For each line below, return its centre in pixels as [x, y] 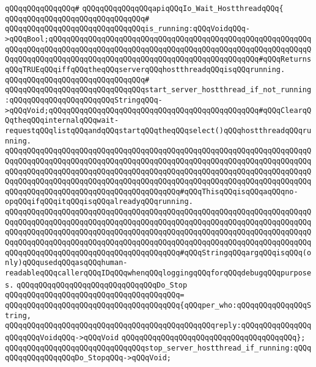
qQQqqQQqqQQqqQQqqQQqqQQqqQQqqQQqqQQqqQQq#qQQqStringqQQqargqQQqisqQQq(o [158, 253]
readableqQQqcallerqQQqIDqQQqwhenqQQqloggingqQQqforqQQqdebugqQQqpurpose [158, 273]
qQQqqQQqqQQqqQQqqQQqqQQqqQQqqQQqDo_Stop [102, 285]
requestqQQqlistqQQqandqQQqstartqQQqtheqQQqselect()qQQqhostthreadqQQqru [158, 130]
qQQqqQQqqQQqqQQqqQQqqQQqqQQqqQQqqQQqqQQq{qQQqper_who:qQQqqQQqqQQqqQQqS [158, 306]
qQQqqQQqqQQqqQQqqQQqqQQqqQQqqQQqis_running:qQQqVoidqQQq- [127, 29]
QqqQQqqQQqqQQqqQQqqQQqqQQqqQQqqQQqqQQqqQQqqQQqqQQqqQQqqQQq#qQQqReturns [158, 60]
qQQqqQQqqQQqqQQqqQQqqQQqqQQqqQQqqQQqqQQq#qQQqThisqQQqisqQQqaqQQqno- [152, 191]
